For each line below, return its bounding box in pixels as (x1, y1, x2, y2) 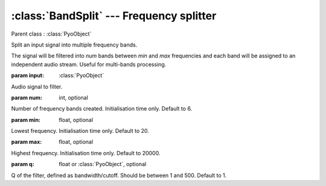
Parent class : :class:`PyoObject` (11, 30, 92, 37)
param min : (11, 116, 40, 123)
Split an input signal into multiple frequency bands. (11, 41, 138, 48)
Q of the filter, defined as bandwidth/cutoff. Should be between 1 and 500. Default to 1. (11, 172, 227, 179)
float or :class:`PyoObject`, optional (59, 161, 147, 168)
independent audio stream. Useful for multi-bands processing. (11, 60, 167, 68)
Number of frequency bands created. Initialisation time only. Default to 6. (11, 105, 193, 112)
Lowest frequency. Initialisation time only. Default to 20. (11, 127, 149, 135)
